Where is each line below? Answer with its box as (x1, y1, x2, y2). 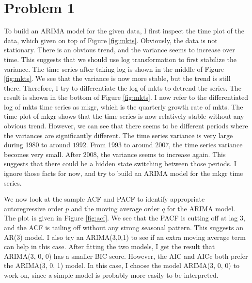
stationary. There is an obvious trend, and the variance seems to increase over (4, 45, 235, 55)
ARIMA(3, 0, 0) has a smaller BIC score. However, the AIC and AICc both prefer (4, 251, 248, 261)
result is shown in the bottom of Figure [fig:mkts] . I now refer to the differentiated (4, 92, 248, 102)
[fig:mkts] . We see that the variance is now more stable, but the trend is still (4, 73, 231, 83)
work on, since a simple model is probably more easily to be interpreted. (4, 269, 219, 280)
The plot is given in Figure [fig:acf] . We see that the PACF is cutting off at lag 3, (4, 213, 245, 223)
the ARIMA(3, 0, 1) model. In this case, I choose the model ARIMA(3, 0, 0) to (4, 260, 239, 270)
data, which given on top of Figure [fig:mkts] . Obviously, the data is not (4, 35, 218, 45)
